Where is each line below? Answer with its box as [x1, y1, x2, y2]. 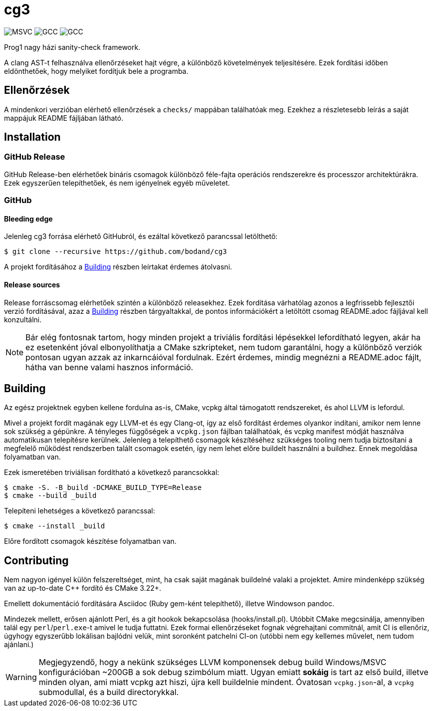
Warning [5, 672, 37, 683]
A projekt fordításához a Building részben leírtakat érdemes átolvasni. [4, 262, 232, 271]
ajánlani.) [4, 640, 34, 649]
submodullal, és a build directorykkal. [38, 687, 179, 698]
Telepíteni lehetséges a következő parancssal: [4, 506, 155, 515]
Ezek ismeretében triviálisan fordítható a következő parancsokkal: [4, 468, 219, 477]
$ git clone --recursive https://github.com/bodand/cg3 [4, 247, 227, 256]
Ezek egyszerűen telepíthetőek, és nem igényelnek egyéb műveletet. [4, 178, 230, 187]
